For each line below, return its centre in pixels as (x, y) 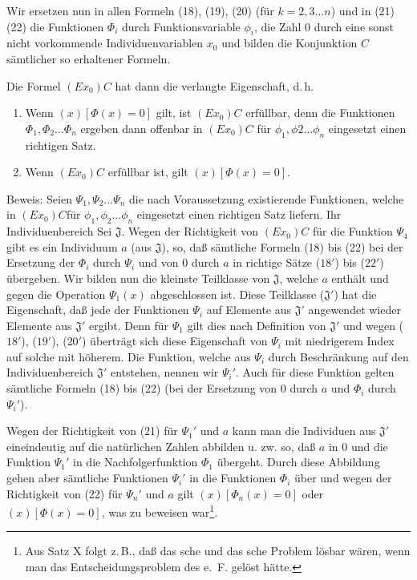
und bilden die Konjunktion (289, 43)
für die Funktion (352, 231)
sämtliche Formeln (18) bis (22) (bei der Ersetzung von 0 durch (162, 388)
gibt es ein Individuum (62, 246)
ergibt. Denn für (129, 325)
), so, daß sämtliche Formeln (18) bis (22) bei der (282, 246)
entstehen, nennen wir (164, 372)
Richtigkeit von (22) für (65, 493)
